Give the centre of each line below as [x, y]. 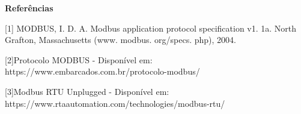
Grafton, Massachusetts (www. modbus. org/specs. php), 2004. [120, 40]
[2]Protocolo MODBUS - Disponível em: [79, 59]
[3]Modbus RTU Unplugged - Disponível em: [87, 91]
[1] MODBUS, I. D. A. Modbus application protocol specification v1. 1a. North [151, 28]
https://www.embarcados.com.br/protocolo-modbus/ [102, 71]
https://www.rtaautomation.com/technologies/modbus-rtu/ [115, 103]
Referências [29, 8]
